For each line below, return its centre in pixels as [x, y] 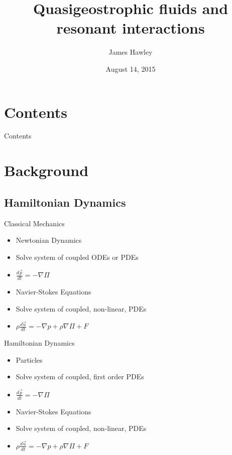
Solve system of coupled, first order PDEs [80, 376]
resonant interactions [131, 28]
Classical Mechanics [34, 223]
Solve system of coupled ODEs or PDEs [77, 257]
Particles [29, 359]
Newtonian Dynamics [49, 240]
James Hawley [131, 52]
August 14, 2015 [131, 68]
